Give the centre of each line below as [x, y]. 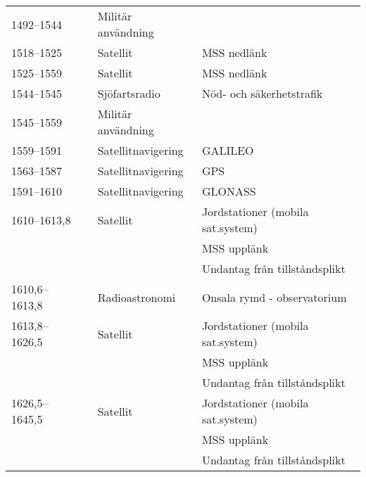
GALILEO [228, 150]
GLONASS [229, 191]
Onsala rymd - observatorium [274, 297]
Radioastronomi [137, 297]
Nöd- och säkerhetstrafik [262, 93]
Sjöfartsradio [129, 93]
